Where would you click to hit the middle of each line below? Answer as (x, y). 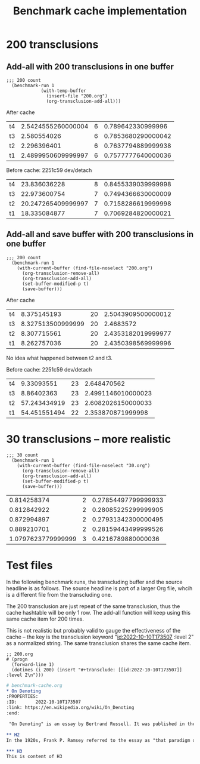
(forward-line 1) (33, 664)
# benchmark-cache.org (34, 685)
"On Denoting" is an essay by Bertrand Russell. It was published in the (102, 724)
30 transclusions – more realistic (89, 439)
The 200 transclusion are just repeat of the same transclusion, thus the (93, 606)
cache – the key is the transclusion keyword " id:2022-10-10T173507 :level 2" (100, 637)
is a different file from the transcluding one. (59, 594)
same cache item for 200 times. (45, 619)
